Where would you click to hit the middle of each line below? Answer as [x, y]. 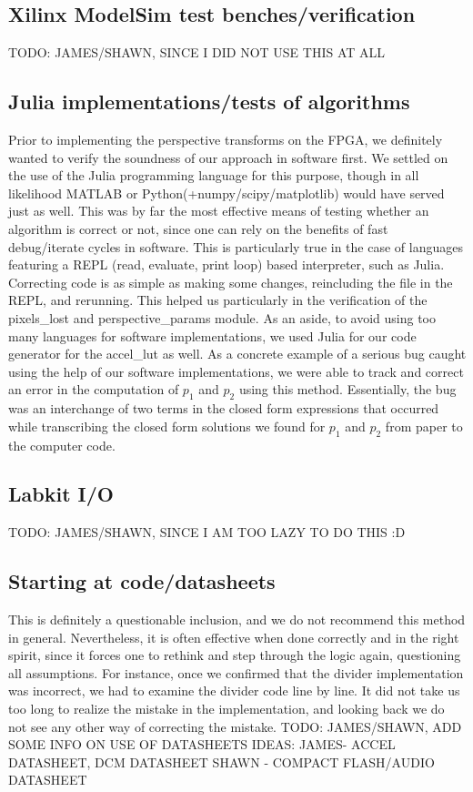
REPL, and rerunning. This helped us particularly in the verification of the [218, 300]
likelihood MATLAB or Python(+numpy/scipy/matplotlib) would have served [226, 193]
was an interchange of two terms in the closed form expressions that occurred [224, 408]
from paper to [424, 426]
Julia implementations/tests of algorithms [209, 102]
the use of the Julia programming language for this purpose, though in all [214, 175]
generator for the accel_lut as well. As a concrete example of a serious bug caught [237, 354]
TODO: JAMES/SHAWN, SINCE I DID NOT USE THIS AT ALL [196, 52]
